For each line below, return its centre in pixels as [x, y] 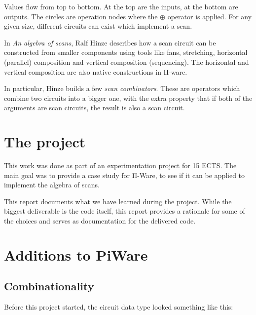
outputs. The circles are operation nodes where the [81, 16]
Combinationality [49, 286]
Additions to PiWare [76, 254]
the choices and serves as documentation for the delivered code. [100, 221]
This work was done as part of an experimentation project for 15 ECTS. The [120, 165]
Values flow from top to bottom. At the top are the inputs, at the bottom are [121, 6]
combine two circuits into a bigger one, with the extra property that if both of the [128, 98]
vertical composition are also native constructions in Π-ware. [96, 71]
